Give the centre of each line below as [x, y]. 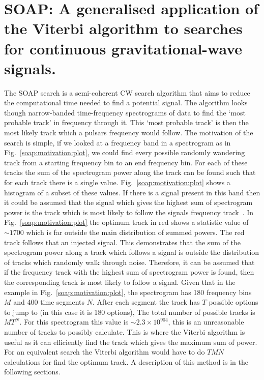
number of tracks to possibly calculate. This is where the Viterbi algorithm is [125, 331]
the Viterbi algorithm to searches [123, 28]
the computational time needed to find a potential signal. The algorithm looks [126, 103]
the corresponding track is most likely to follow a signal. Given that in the [120, 282]
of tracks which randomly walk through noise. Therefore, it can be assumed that [129, 262]
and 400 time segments [49, 302]
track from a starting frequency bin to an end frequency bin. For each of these [126, 162]
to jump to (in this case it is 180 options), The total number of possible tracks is [130, 312]
